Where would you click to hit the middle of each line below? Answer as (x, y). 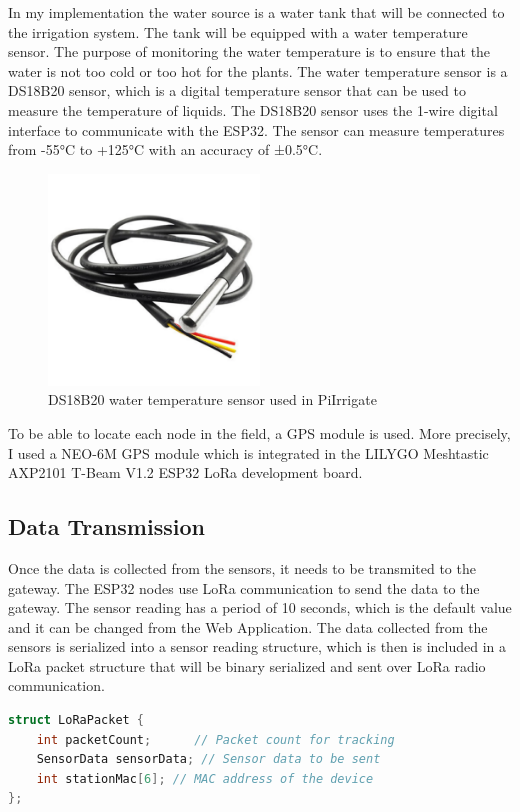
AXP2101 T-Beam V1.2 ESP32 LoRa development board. (185, 472)
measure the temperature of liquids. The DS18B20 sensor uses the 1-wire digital (253, 109)
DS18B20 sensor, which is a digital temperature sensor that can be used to (237, 90)
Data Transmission (106, 526)
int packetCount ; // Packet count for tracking (215, 739)
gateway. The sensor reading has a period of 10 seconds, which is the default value (260, 607)
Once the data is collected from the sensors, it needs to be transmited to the (242, 567)
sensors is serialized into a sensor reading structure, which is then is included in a (257, 646)
